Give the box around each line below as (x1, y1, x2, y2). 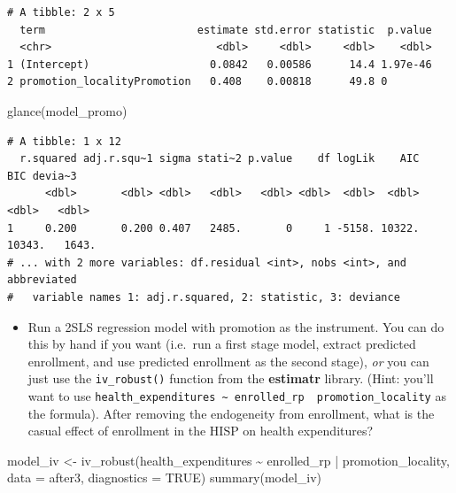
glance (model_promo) (7, 101, 128, 119)
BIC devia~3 (7, 169, 77, 182)
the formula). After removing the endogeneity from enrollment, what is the (27, 404, 435, 422)
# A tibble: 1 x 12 (7, 135, 121, 148)
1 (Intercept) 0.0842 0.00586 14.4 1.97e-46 (7, 58, 432, 71)
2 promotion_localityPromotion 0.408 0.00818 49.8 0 (7, 75, 388, 89)
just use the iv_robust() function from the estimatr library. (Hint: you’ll (27, 369, 434, 388)
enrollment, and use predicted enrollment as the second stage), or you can (27, 351, 429, 370)
